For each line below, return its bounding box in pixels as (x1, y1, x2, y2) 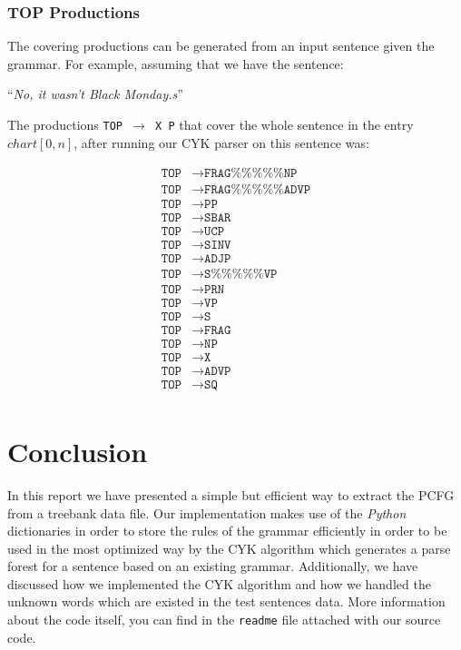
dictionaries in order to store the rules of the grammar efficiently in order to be (7, 521, 447, 540)
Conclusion (7, 432, 148, 469)
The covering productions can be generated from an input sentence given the (7, 36, 435, 55)
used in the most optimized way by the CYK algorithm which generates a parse (7, 538, 451, 557)
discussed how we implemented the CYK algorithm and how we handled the (7, 574, 431, 593)
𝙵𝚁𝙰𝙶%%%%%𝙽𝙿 (204, 167, 298, 181)
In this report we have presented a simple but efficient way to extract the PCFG (7, 485, 455, 504)
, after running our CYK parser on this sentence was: (74, 133, 369, 152)
